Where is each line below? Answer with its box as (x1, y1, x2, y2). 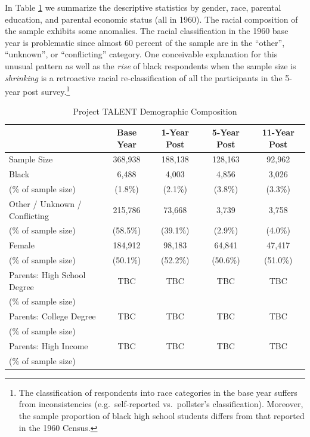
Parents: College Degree (9, 310, 96, 322)
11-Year (262, 126, 294, 138)
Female (9, 239, 35, 251)
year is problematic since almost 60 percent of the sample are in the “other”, (5, 36, 285, 48)
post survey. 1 (23, 84, 70, 97)
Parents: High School (9, 268, 86, 281)
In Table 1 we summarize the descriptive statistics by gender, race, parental (5, 1, 281, 13)
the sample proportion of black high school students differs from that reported (18, 410, 305, 422)
